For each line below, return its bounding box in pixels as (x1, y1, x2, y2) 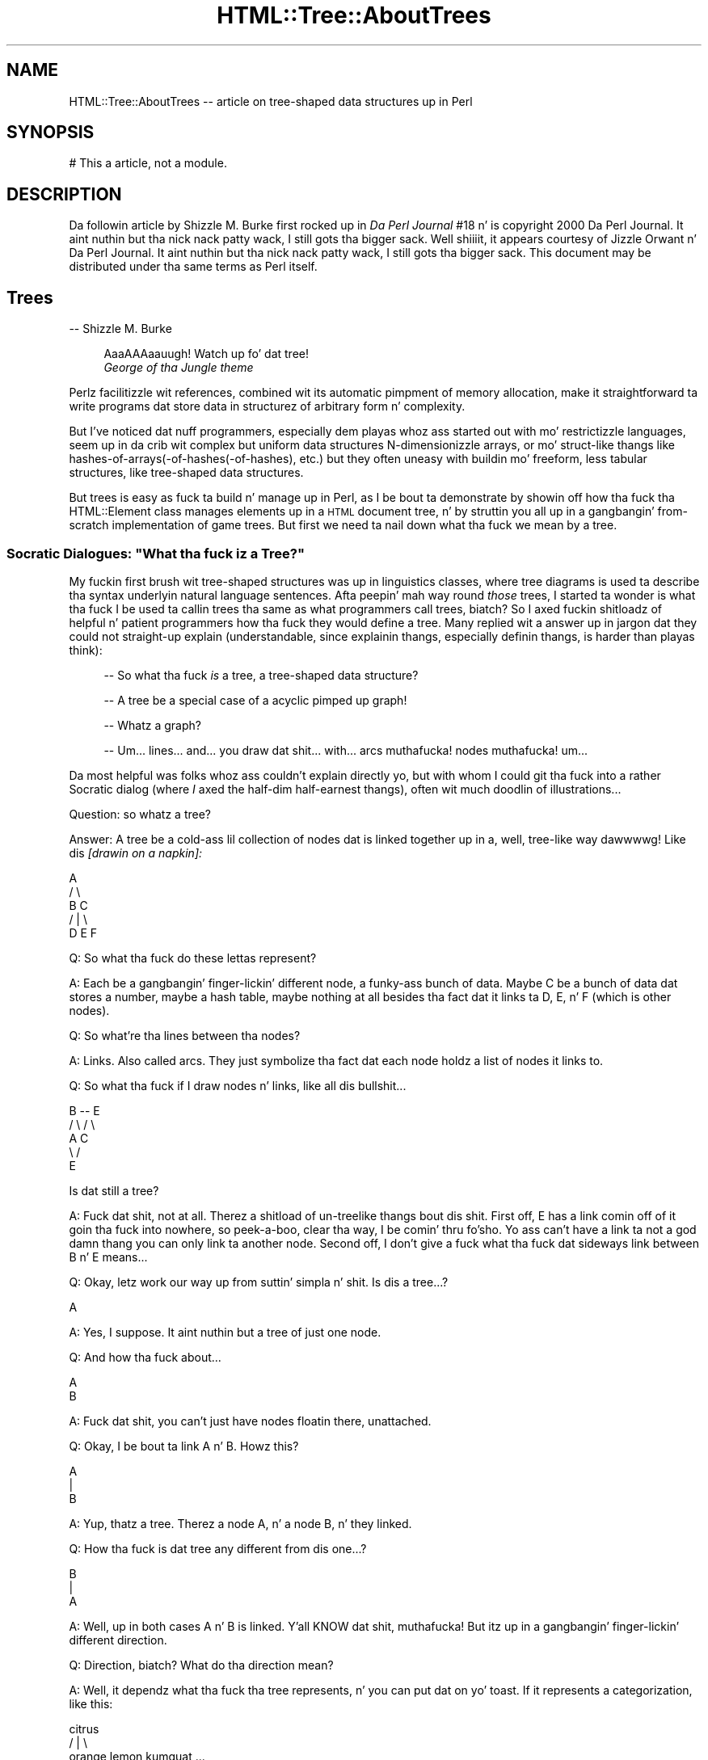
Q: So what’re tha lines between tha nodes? (69, 1028, 301, 1042)
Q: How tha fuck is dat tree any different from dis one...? (69, 1541, 367, 1556)
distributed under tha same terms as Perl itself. (69, 259, 318, 274)
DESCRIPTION (6, 183, 122, 204)
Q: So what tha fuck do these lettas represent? (69, 950, 317, 965)
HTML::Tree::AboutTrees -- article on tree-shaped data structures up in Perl (69, 94, 473, 108)
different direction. (69, 1632, 167, 1647)
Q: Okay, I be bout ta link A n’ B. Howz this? (69, 1438, 299, 1453)
